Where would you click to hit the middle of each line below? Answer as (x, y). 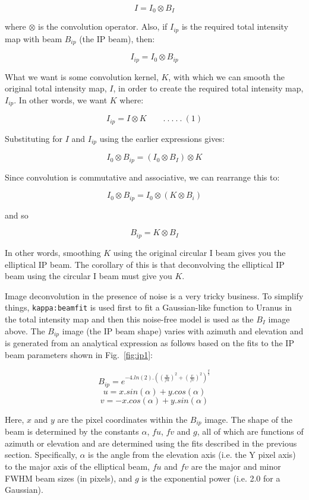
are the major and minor (236, 466)
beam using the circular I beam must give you (89, 276)
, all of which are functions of (250, 431)
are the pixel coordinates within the (122, 419)
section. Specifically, (41, 455)
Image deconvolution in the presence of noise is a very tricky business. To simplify (154, 295)
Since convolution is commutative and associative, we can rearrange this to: (142, 177)
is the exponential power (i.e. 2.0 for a (211, 478)
